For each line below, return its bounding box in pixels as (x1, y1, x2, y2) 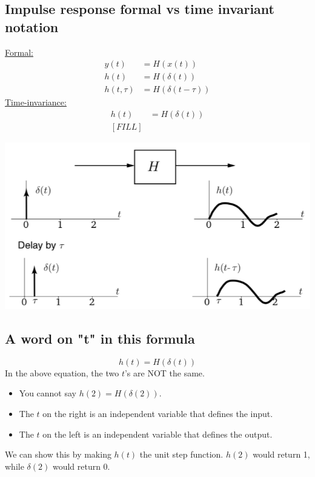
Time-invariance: (5, 96, 67, 108)
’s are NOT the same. (124, 366, 205, 379)
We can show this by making (5, 448, 111, 461)
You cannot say (19, 387, 76, 399)
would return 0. (52, 459, 110, 472)
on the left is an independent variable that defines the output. (42, 427, 273, 440)
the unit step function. (139, 448, 224, 461)
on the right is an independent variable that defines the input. (42, 407, 273, 420)
